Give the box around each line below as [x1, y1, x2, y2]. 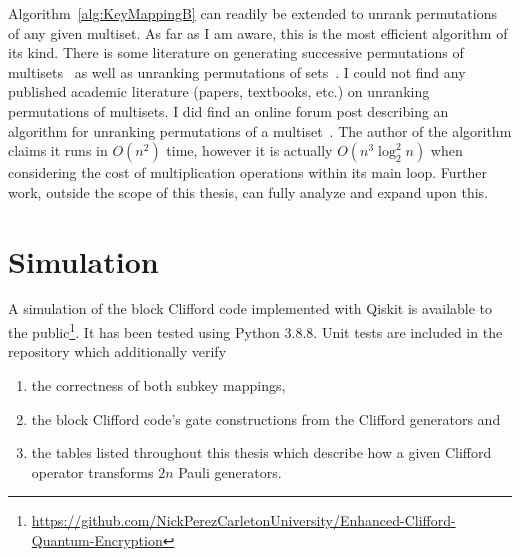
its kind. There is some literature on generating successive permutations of [8, 42, 464, 63]
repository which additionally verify [8, 341, 227, 362]
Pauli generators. [178, 461, 282, 482]
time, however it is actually [166, 140, 333, 161]
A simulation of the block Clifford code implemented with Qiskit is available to [8, 298, 493, 319]
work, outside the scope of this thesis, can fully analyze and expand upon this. [8, 181, 489, 202]
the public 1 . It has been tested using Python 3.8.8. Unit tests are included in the [8, 319, 503, 342]
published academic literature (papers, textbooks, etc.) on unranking [8, 81, 430, 102]
